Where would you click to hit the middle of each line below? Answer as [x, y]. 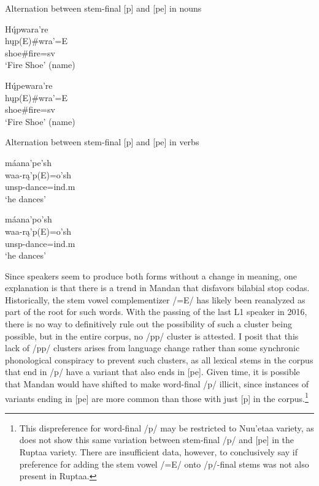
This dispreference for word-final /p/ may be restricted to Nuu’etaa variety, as [167, 427]
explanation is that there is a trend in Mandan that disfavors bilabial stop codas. [157, 288]
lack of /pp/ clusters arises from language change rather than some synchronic [152, 348]
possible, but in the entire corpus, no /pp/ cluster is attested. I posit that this [152, 336]
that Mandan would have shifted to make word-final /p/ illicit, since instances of [157, 384]
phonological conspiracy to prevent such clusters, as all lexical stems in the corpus [159, 359]
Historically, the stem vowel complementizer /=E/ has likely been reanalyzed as [155, 299]
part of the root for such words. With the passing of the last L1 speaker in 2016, [156, 312]
